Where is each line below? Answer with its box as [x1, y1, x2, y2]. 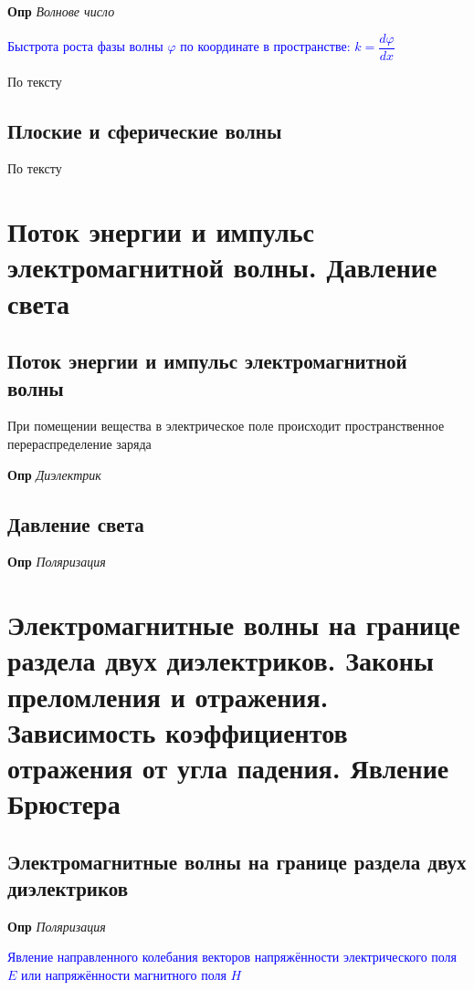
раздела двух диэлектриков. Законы [7, 641, 434, 679]
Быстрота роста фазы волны [7, 36, 163, 56]
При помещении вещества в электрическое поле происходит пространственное [7, 416, 445, 435]
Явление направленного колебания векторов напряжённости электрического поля [7, 947, 458, 966]
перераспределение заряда [7, 433, 152, 453]
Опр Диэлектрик [7, 464, 101, 484]
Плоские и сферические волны [7, 116, 282, 144]
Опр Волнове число [7, 2, 115, 20]
